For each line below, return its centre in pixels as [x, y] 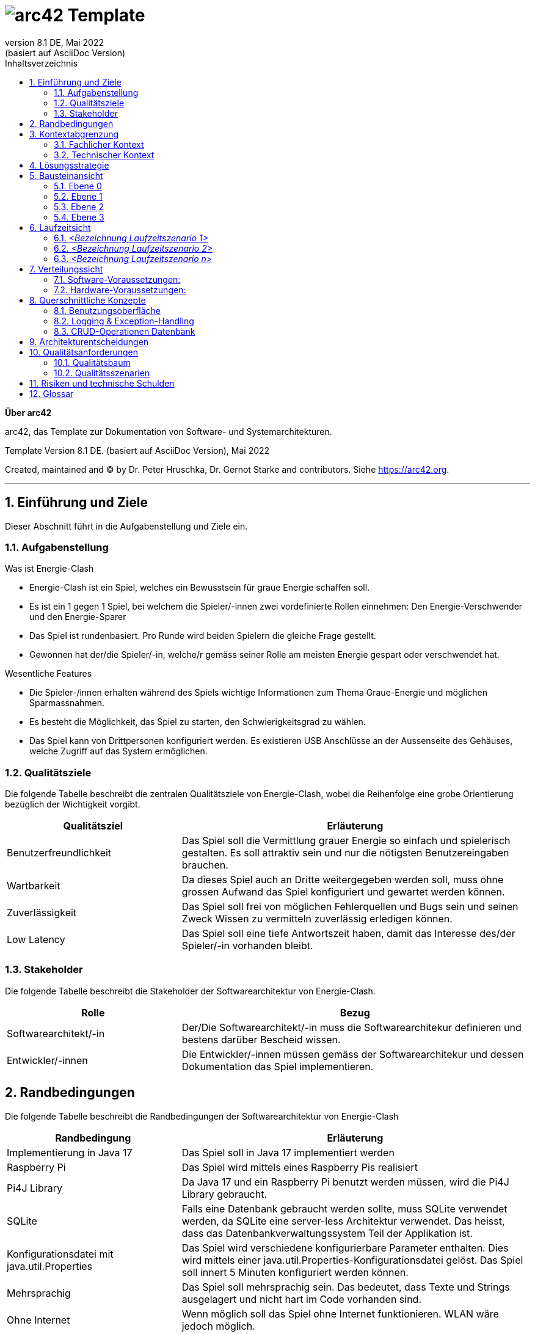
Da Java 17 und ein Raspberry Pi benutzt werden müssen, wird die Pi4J [345, 1182]
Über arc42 [28, 412]
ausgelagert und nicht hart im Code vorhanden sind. [302, 1299]
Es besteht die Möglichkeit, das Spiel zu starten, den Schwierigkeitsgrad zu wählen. [198, 722]
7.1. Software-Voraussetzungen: [117, 279]
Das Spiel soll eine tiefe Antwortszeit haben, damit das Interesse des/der [348, 934]
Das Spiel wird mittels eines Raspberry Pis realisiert [300, 1167]
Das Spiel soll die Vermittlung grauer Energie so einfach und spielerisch [346, 841]
